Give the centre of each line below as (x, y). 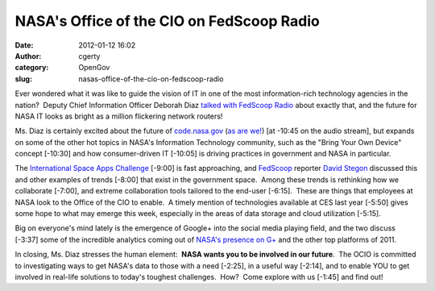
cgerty (89, 56)
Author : (28, 56)
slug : (23, 79)
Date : (24, 45)
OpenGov (94, 68)
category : (32, 68)
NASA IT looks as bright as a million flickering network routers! (119, 116)
